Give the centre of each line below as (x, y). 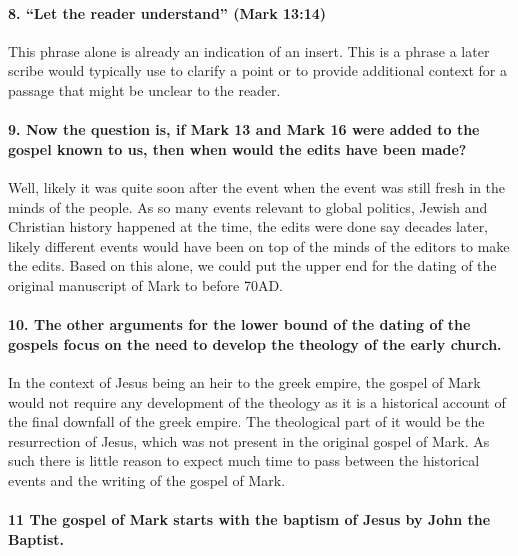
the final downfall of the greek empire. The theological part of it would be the (246, 421)
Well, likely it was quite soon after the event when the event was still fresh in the (257, 186)
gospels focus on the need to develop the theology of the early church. (255, 343)
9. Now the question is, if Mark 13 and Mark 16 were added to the (244, 129)
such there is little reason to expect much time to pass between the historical (244, 460)
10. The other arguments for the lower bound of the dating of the (239, 324)
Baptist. (36, 538)
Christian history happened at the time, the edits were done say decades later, (248, 226)
